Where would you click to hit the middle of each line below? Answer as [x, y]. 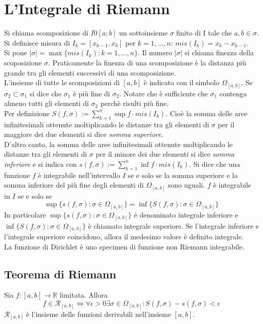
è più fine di [92, 93]
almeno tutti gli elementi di [47, 103]
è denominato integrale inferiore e [186, 214]
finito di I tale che [204, 33]
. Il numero [155, 52]
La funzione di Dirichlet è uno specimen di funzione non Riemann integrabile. [124, 246]
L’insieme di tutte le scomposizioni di [62, 82]
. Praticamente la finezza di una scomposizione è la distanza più [147, 62]
